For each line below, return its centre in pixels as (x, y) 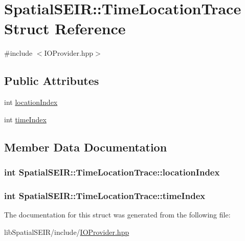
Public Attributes (52, 81)
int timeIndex (25, 119)
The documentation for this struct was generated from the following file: (117, 215)
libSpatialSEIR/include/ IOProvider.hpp (67, 232)
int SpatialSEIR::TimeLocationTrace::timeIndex (105, 195)
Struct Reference (65, 28)
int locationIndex (31, 102)
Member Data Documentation (86, 147)
